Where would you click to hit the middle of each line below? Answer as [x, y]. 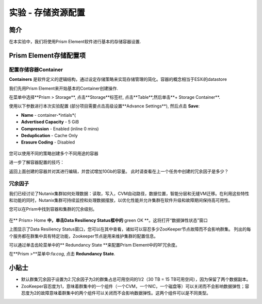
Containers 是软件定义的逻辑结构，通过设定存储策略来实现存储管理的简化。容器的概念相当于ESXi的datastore [118, 79]
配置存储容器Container [36, 70]
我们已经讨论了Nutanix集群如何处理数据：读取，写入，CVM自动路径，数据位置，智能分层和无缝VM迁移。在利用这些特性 [129, 193]
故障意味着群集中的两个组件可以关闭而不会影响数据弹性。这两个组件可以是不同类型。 [126, 293]
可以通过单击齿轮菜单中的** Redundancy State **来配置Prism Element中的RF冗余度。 [94, 245]
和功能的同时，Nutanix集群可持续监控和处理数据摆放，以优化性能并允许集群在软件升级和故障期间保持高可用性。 [121, 200]
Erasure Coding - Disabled [48, 142]
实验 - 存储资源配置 [47, 13]
